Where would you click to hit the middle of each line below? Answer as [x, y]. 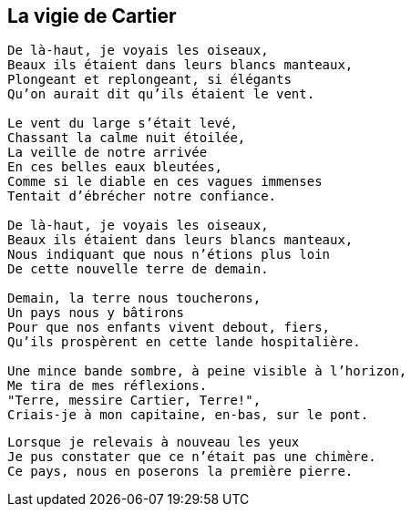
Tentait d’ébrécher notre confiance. [142, 196]
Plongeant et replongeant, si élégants [149, 80]
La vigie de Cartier [92, 16]
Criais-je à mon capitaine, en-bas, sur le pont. [188, 415]
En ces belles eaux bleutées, [115, 167]
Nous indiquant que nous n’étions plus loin [169, 255]
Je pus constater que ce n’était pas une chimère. [192, 457]
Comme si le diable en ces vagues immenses [165, 182]
